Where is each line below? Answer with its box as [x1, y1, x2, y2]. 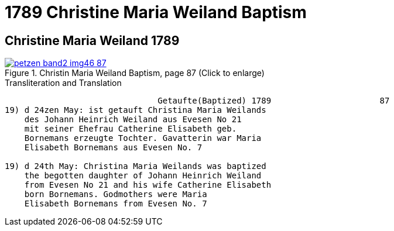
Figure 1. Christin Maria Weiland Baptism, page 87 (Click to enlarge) [5, 68, 265, 78]
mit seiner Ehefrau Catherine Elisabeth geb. [24, 124, 237, 134]
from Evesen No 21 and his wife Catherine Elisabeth [24, 180, 272, 190]
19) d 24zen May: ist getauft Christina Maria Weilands [5, 105, 266, 115]
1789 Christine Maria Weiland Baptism [5, 2, 307, 22]
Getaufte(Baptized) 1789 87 [157, 96, 390, 106]
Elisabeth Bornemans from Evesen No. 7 [24, 199, 207, 209]
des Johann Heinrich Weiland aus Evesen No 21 [24, 115, 242, 125]
